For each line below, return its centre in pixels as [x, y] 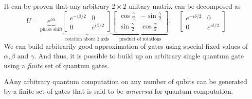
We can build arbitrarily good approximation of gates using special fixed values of [126, 46]
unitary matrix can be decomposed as [185, 6]
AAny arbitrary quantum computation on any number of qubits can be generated [126, 81]
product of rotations [140, 39]
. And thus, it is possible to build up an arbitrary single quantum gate [139, 55]
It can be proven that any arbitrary [57, 6]
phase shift [51, 30]
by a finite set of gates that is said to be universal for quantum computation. [119, 91]
